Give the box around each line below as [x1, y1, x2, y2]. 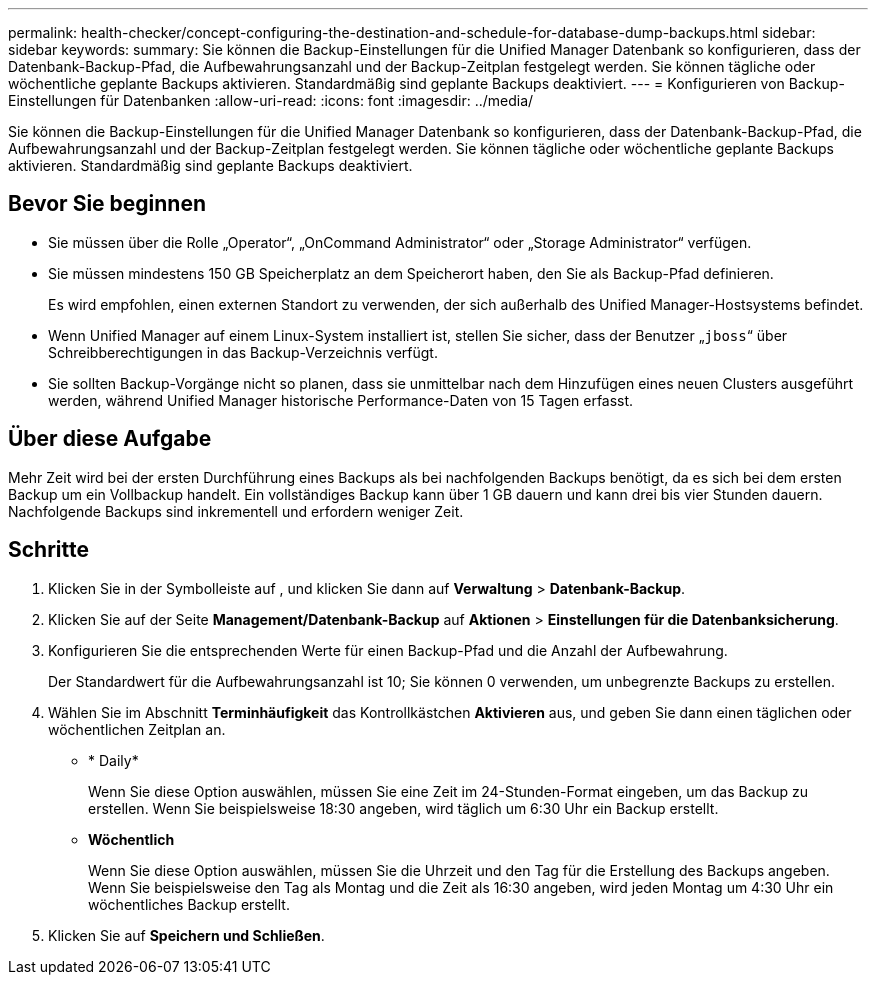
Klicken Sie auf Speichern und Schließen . [48, 926, 325, 944]
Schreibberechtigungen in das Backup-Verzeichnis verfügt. [48, 343, 438, 361]
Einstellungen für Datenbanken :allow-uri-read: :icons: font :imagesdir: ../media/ [8, 92, 534, 109]
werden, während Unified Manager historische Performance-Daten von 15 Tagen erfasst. [48, 391, 634, 409]
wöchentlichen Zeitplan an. [48, 720, 226, 738]
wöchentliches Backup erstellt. [88, 895, 290, 913]
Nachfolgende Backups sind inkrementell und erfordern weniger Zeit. [8, 502, 464, 520]
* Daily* [88, 751, 139, 769]
